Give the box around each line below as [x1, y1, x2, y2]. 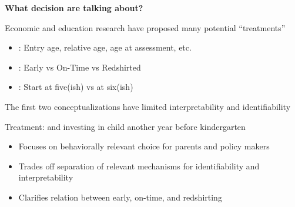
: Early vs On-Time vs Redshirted [18, 61, 141, 73]
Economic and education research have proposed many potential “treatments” [5, 21, 286, 34]
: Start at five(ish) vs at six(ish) [18, 81, 133, 93]
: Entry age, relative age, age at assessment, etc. [18, 41, 192, 54]
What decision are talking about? [5, 2, 143, 14]
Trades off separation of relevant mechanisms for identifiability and [18, 159, 260, 172]
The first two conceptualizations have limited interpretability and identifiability [5, 100, 291, 112]
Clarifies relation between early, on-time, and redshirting [18, 191, 222, 203]
